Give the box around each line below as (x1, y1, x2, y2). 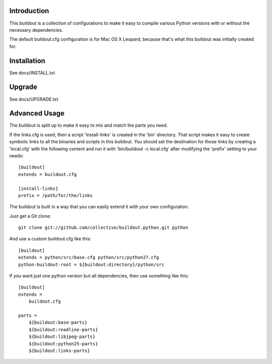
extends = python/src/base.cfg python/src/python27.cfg (18, 254, 159, 260)
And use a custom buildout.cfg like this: (9, 236, 92, 242)
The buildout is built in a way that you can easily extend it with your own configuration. (9, 204, 189, 210)
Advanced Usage (9, 109, 65, 118)
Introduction (9, 7, 49, 15)
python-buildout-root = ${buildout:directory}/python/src (18, 261, 165, 267)
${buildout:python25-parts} (28, 341, 98, 346)
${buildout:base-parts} (28, 320, 88, 325)
